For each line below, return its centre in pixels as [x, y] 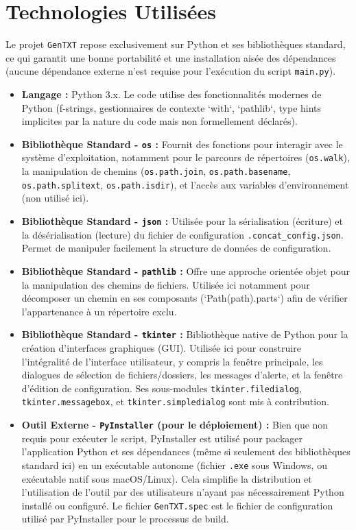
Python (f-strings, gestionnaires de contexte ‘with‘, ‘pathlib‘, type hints [171, 107]
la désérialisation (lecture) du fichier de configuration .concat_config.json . [182, 234]
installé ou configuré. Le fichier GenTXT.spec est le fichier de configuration [177, 505]
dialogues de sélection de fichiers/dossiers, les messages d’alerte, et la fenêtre [182, 375]
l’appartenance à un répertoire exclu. [99, 311]
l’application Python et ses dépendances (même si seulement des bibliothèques [186, 451]
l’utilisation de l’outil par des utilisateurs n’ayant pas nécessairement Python [183, 492]
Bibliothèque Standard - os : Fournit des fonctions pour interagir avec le [182, 144]
